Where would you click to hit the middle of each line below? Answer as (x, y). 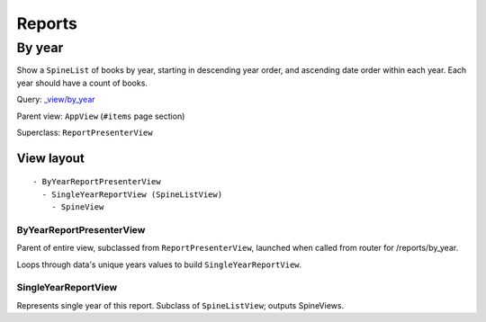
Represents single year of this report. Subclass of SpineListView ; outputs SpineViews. (180, 305)
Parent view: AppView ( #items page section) (101, 116)
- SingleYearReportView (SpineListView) (132, 194)
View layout (50, 158)
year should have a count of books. (82, 83)
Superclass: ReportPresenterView (85, 132)
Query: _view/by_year (56, 100)
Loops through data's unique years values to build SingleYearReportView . (159, 264)
